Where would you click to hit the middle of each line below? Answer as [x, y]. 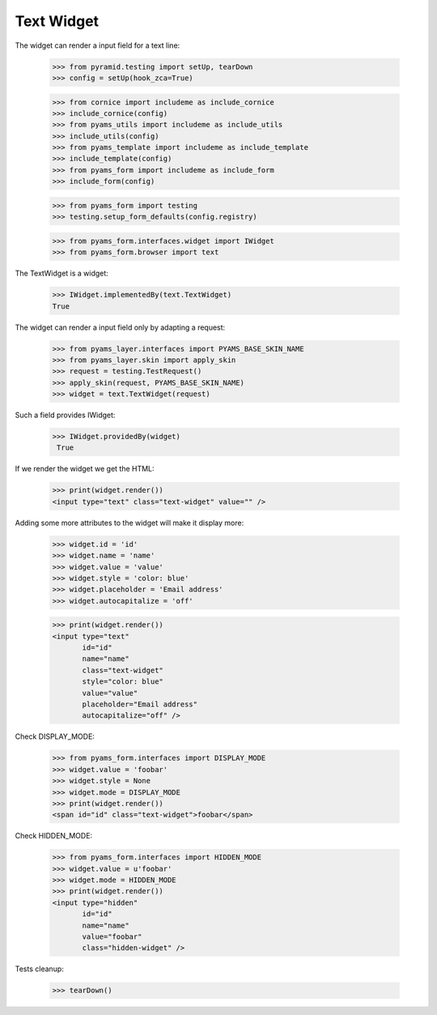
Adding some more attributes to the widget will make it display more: [129, 522]
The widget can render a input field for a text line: [98, 45]
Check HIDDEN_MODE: [54, 836]
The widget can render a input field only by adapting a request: [120, 327]
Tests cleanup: [39, 969]
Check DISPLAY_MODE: [55, 736]
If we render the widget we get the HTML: [85, 469]
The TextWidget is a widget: [62, 273]
